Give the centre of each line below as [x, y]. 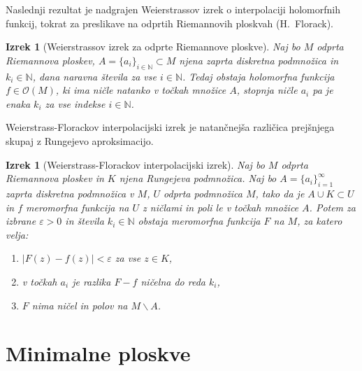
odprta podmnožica [203, 193]
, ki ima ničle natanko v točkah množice [141, 90]
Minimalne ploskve [98, 353]
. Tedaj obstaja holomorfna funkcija [259, 76]
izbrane [21, 221]
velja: [17, 234]
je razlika [92, 281]
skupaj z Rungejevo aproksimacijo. [80, 140]
